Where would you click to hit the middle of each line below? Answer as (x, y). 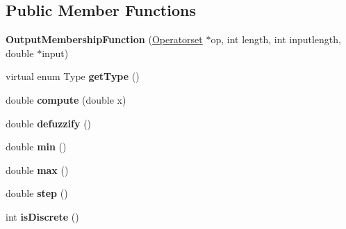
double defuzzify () (49, 123)
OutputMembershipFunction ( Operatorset (104, 39)
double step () (37, 193)
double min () (36, 147)
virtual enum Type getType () (73, 76)
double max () (37, 169)
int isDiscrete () (42, 216)
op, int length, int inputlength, (276, 39)
